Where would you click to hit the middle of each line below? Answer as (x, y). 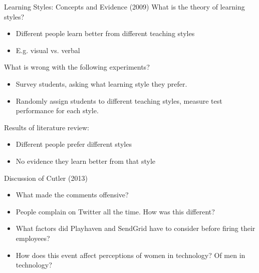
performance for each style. (57, 110)
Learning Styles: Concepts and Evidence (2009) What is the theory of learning (124, 7)
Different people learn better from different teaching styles (105, 33)
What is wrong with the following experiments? (77, 67)
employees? (33, 238)
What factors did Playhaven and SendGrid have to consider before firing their (136, 228)
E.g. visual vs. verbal (48, 50)
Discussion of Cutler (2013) (46, 178)
